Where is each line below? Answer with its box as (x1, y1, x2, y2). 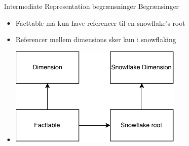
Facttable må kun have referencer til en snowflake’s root (15, 17, 185, 28)
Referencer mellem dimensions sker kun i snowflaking (15, 34, 176, 45)
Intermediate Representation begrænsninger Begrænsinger (4, 1, 179, 11)
